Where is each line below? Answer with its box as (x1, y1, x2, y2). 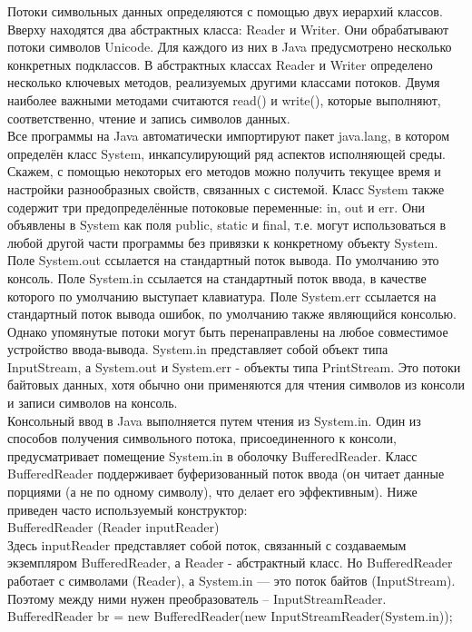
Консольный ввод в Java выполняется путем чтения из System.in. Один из (7, 410, 421, 430)
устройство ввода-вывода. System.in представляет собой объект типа (7, 340, 388, 359)
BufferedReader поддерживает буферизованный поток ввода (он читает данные (7, 464, 445, 483)
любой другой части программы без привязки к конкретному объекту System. (7, 232, 438, 252)
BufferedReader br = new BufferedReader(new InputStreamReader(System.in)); (7, 607, 453, 626)
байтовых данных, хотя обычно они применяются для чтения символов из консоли (7, 375, 465, 394)
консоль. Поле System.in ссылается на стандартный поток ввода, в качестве (7, 268, 427, 287)
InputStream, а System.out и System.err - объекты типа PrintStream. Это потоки (7, 357, 461, 376)
